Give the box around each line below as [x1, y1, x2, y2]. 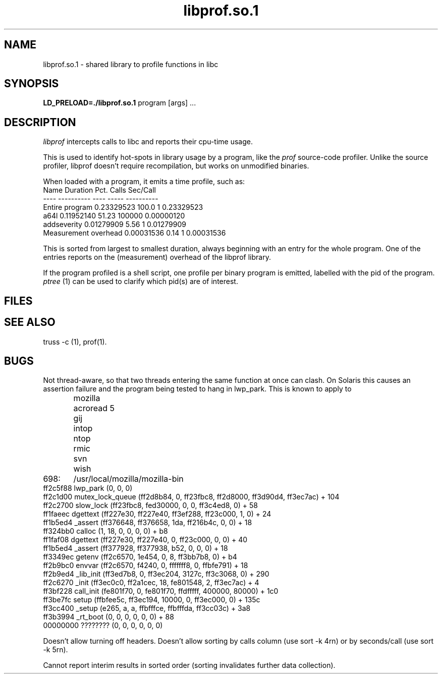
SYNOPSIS [4, 77, 59, 90]
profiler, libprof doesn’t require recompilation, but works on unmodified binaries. [43, 161, 309, 171]
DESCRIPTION [4, 116, 76, 129]
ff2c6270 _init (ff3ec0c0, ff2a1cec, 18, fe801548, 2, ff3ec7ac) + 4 [43, 578, 259, 587]
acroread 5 [73, 403, 115, 414]
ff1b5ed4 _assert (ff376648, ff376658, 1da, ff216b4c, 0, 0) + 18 [43, 518, 252, 527]
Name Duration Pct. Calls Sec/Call [43, 186, 156, 195]
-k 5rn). [43, 645, 68, 654]
